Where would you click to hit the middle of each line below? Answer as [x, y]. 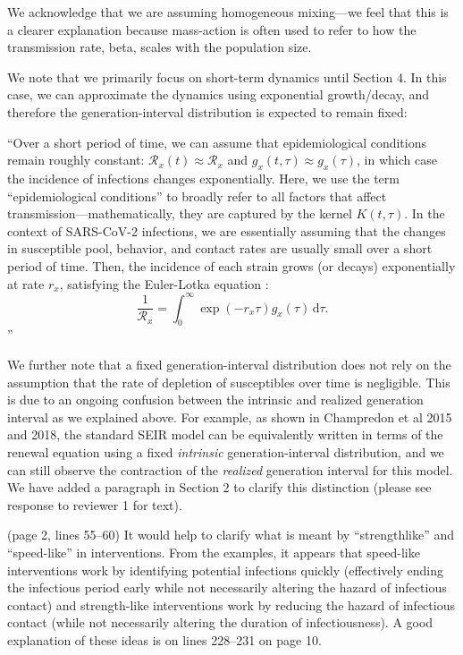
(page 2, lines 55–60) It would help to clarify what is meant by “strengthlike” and [231, 535]
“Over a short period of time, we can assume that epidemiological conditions [217, 142]
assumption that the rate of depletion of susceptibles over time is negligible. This [229, 382]
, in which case [396, 160]
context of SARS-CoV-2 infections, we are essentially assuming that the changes [227, 230]
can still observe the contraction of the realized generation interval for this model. [230, 469]
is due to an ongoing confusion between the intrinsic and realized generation [215, 400]
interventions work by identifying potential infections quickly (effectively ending [225, 570]
